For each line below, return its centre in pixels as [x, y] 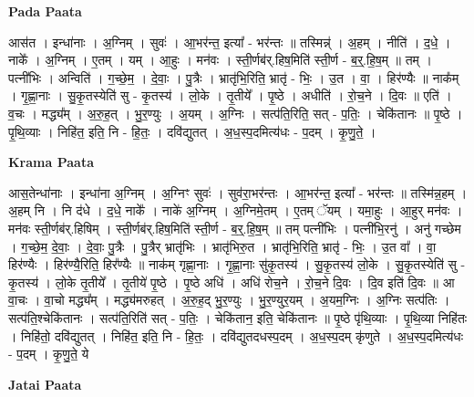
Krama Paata [51, 162]
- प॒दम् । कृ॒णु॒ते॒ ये [49, 354]
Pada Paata [45, 11]
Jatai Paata [45, 384]
